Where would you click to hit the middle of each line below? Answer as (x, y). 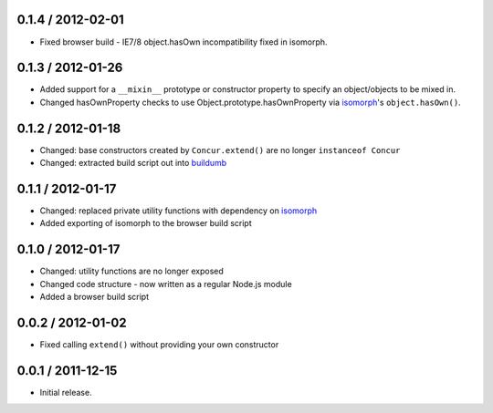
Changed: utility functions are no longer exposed (131, 271)
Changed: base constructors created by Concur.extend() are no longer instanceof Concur (220, 150)
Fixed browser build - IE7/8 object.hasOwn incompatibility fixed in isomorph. (184, 42)
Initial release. (66, 392)
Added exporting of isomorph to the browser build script (146, 223)
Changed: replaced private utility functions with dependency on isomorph (178, 211)
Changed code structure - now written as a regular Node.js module (166, 284)
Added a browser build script (94, 297)
